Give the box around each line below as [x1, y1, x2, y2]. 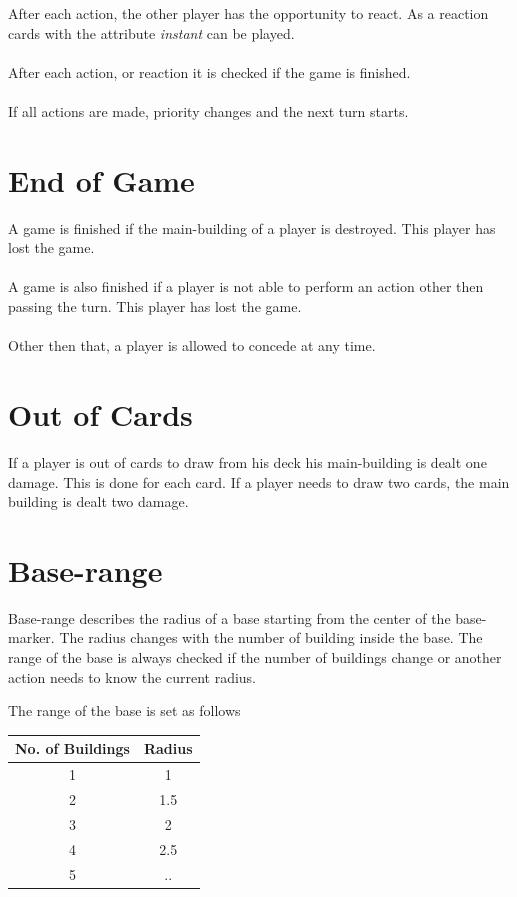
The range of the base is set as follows [8, 700, 241, 721]
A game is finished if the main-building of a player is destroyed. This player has [8, 217, 496, 238]
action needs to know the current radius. [8, 666, 256, 687]
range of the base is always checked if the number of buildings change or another [8, 647, 502, 668]
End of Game [8, 159, 195, 200]
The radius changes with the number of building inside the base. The [59, 627, 483, 648]
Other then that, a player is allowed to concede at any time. [8, 335, 376, 356]
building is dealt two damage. [8, 491, 189, 512]
